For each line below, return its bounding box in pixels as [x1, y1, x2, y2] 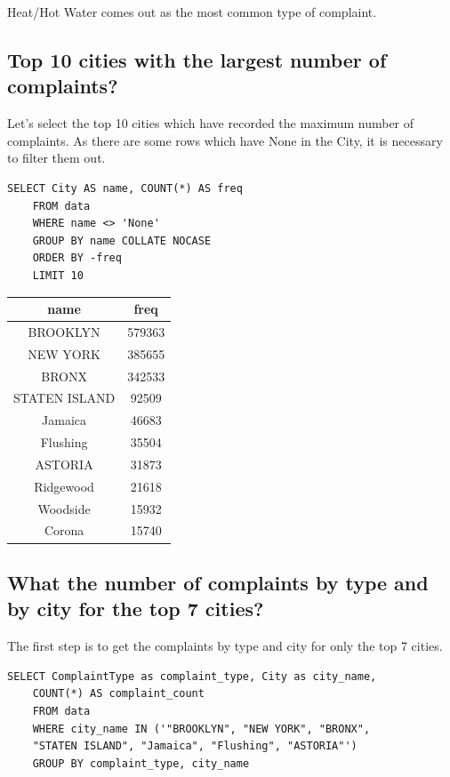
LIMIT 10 [32, 268, 84, 282]
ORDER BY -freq [32, 252, 122, 265]
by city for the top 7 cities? [7, 595, 264, 622]
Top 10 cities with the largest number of [7, 45, 387, 73]
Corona [44, 521, 84, 540]
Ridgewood [34, 477, 94, 495]
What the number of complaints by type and [7, 568, 429, 596]
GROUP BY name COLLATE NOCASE [32, 234, 212, 247]
